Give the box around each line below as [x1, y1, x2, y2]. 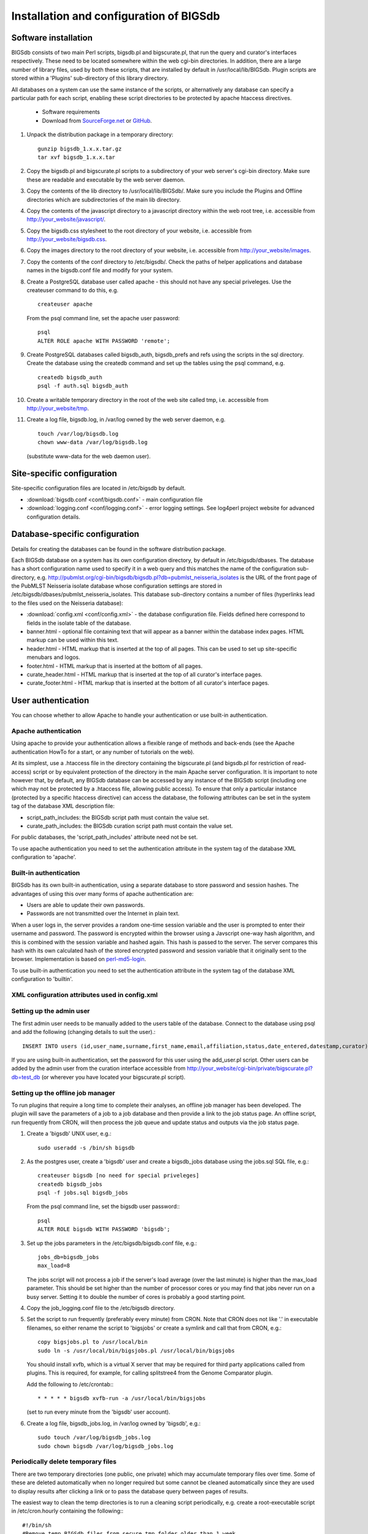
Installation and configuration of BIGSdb [11, 9, 220, 23]
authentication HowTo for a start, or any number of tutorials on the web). [11, 748, 194, 755]
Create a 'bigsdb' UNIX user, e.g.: [26, 1130, 112, 1138]
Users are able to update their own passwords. [26, 901, 145, 909]
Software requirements [42, 108, 101, 116]
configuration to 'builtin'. [11, 976, 73, 983]
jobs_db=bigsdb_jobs [37, 1254, 99, 1261]
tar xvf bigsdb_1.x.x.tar [37, 153, 116, 161]
